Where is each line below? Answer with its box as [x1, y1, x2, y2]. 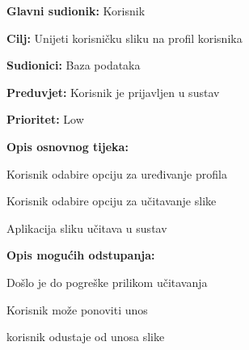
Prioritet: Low [6, 111, 84, 128]
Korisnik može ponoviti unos [6, 301, 148, 318]
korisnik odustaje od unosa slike [6, 328, 165, 345]
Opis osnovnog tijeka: [6, 137, 129, 154]
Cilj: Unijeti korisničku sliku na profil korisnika [6, 29, 243, 46]
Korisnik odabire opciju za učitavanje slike [6, 192, 217, 209]
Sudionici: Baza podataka [6, 57, 141, 74]
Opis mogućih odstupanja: [6, 247, 155, 264]
